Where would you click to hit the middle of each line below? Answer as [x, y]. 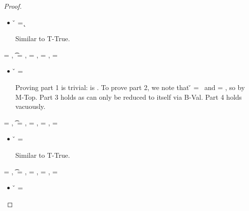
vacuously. [30, 106]
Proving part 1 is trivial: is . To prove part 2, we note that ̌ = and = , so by [130, 87]
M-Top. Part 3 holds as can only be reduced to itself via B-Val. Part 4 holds [129, 97]
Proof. [13, 6]
